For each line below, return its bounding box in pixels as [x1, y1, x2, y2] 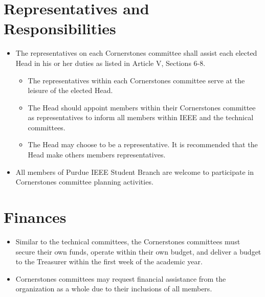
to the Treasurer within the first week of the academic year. [15, 256, 203, 267]
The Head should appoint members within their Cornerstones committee [28, 102, 256, 112]
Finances [4, 207, 67, 227]
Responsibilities [4, 18, 116, 39]
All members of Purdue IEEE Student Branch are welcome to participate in [15, 166, 254, 177]
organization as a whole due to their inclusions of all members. [15, 283, 212, 294]
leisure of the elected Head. [28, 85, 113, 96]
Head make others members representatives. [28, 149, 166, 160]
